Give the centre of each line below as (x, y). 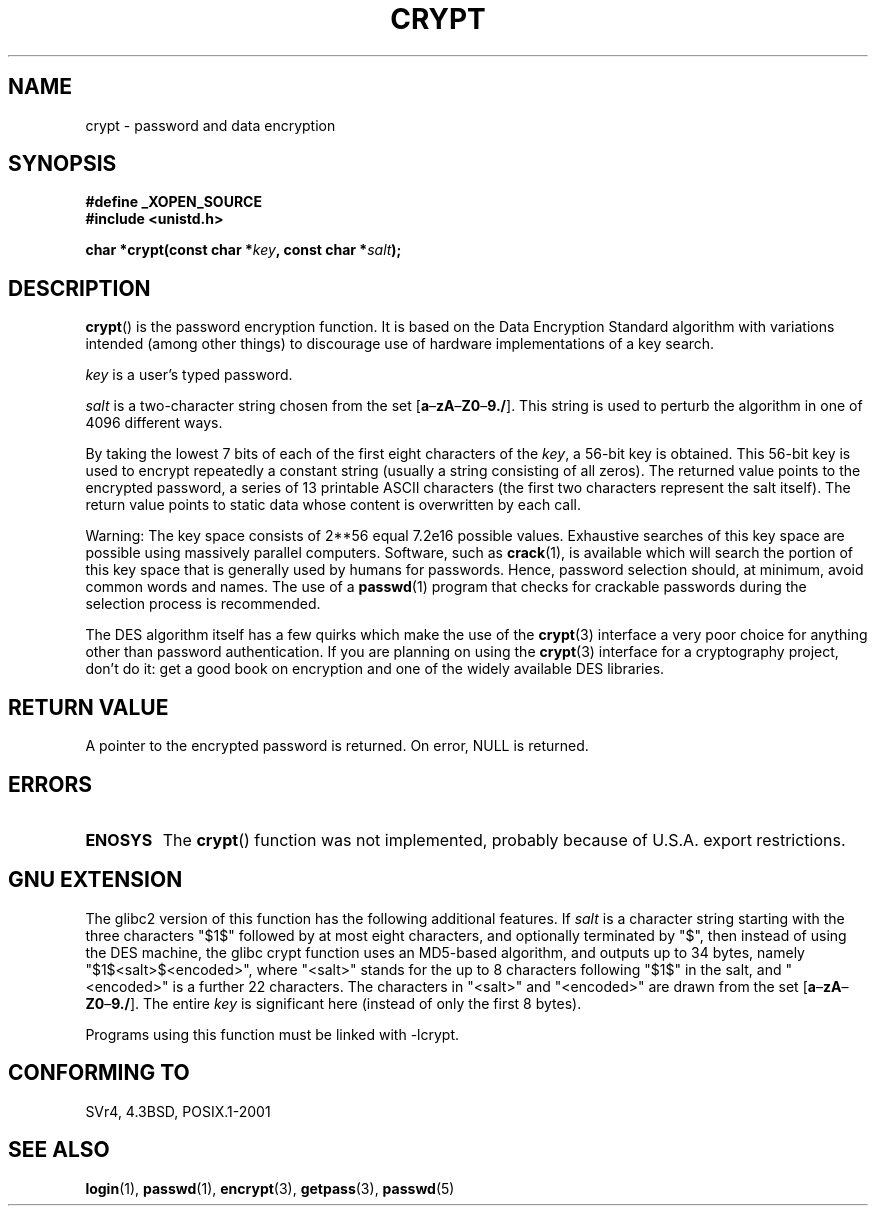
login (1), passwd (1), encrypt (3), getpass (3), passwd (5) (270, 1188)
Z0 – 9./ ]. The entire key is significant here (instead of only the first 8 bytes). (333, 1003)
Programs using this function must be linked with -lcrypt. (272, 1034)
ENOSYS (119, 839)
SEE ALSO (59, 1150)
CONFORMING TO (99, 1073)
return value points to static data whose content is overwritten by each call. (333, 505)
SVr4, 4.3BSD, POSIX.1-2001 (178, 1111)
